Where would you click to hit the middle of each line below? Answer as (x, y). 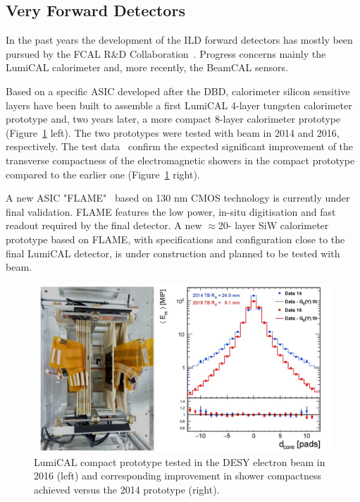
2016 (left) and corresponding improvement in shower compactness (178, 476)
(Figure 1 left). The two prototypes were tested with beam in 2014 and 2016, (173, 132)
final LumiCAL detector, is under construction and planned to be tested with (173, 253)
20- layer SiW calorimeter (273, 225)
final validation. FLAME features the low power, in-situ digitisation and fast (171, 211)
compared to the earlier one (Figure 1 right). (103, 174)
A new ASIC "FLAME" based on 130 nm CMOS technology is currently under (178, 198)
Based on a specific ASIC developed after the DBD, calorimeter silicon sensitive (178, 91)
